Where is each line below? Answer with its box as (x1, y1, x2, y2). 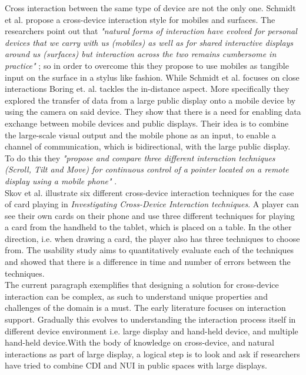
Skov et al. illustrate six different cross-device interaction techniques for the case (5, 186, 294, 198)
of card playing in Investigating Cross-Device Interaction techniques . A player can (5, 198, 299, 210)
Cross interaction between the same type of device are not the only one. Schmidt (5, 2, 296, 14)
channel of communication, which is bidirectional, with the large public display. (5, 140, 291, 152)
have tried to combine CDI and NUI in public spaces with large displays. (5, 359, 267, 371)
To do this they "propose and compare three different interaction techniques (5, 151, 275, 164)
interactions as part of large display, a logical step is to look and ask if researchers (5, 347, 300, 360)
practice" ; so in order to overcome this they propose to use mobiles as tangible (5, 59, 289, 71)
